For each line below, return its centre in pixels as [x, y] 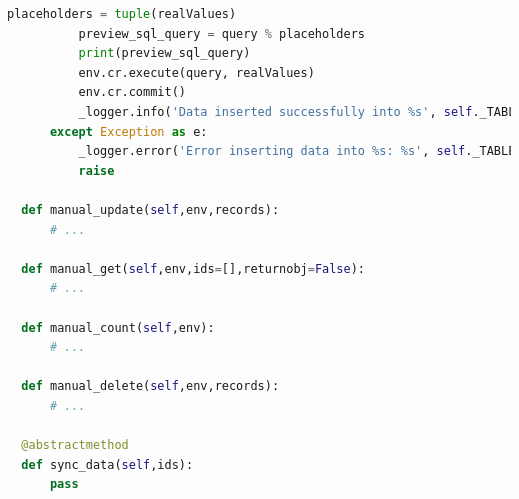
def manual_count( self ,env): [118, 327]
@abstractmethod [75, 445]
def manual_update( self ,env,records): [150, 209]
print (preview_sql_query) [164, 53]
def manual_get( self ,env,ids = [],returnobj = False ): [193, 268]
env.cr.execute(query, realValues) [196, 72]
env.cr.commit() [132, 92]
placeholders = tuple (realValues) [122, 14]
